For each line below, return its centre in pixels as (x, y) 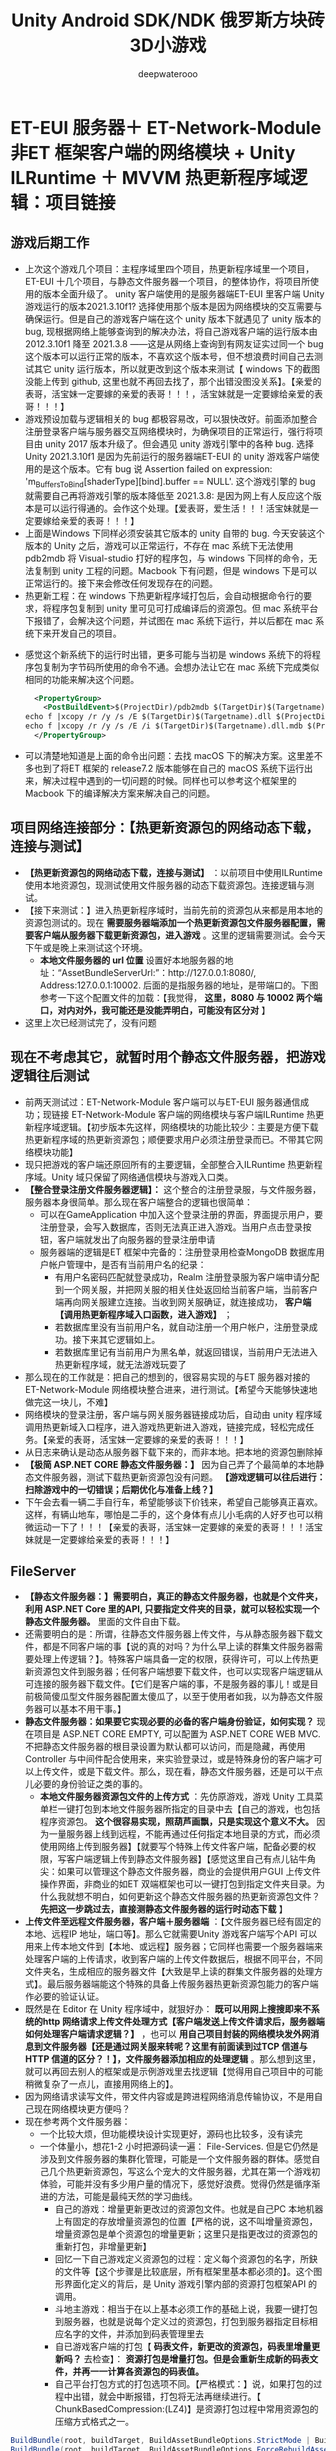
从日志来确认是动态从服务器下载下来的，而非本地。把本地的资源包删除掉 (173, 1452)
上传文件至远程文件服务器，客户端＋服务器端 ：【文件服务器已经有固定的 (173, 1922)
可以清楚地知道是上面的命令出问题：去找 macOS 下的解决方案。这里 (165, 755)
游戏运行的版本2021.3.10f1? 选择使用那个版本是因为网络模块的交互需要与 (173, 306)
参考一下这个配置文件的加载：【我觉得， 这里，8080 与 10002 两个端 (181, 997)
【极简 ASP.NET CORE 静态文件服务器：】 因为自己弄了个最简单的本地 (170, 1464)
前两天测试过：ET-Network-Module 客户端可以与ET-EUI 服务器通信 (162, 1102)
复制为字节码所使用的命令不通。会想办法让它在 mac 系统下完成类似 (181, 667)
